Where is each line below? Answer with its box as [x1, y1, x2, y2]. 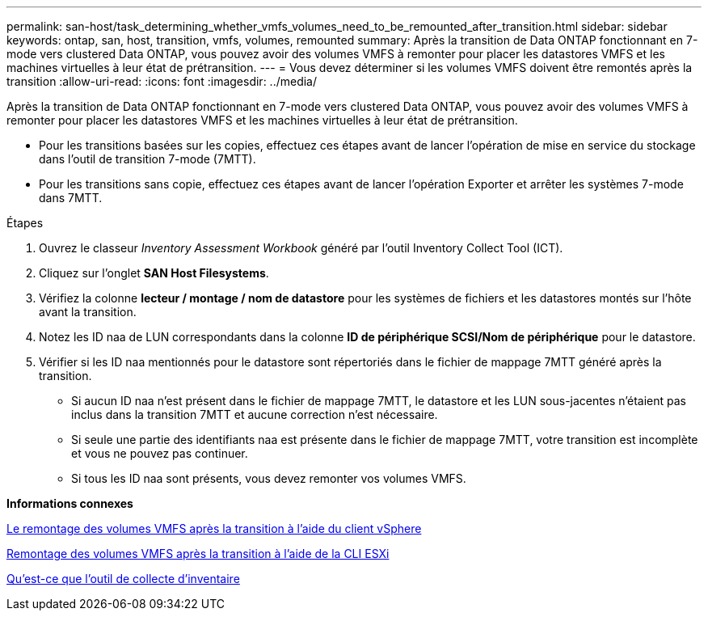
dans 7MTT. [39, 191, 103, 205]
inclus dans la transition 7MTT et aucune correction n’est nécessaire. [71, 408, 438, 421]
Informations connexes [6, 497, 133, 510]
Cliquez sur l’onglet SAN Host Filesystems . [39, 266, 269, 280]
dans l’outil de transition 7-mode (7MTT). [39, 152, 256, 166]
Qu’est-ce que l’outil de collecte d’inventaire [6, 572, 240, 585]
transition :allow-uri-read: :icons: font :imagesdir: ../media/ [6, 74, 318, 88]
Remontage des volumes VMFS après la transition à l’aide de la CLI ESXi [6, 547, 390, 560]
